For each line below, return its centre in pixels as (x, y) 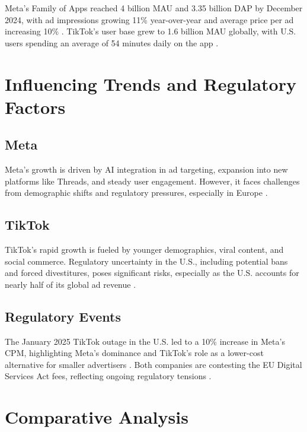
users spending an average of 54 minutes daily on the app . (112, 42)
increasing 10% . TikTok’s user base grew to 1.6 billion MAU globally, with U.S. (151, 31)
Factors (35, 107)
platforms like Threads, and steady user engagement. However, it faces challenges (152, 181)
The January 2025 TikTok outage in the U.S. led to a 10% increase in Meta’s (145, 341)
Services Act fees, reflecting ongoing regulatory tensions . (108, 376)
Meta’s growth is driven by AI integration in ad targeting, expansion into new (146, 169)
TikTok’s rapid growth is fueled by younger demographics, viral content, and (144, 250)
